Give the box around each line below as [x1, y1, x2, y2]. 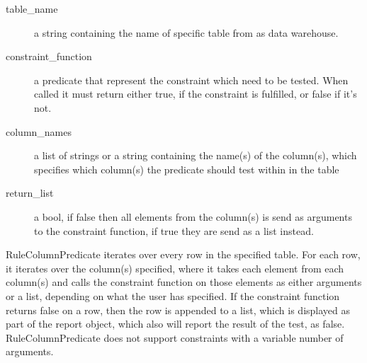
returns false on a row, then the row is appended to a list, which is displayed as [6, 302, 351, 317]
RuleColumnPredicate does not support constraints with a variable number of [6, 330, 344, 345]
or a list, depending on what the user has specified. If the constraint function [6, 288, 340, 303]
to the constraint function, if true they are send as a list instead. [34, 223, 314, 238]
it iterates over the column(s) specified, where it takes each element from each [6, 260, 344, 275]
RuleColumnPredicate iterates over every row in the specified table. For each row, [6, 247, 361, 262]
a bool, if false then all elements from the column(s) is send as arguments [34, 209, 352, 224]
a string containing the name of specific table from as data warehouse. [34, 25, 339, 40]
